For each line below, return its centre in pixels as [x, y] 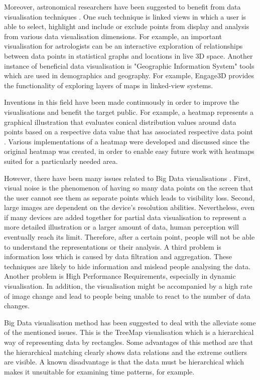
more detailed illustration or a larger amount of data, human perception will [121, 227]
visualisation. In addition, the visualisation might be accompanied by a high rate [128, 286]
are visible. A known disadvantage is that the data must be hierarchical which [124, 362]
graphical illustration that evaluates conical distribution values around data [120, 122]
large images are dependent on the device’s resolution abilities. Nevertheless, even [129, 207]
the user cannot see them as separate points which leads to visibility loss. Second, [129, 197]
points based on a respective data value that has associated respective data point [129, 132]
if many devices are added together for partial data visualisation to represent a [125, 217]
